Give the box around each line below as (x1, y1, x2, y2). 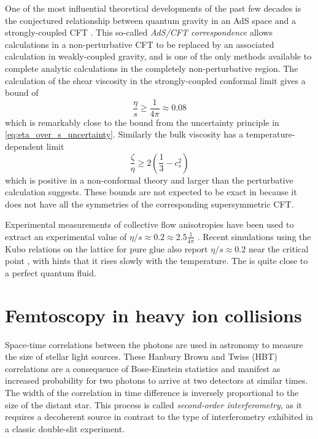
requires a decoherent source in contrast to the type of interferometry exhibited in (5, 410, 313, 423)
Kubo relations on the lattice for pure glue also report (5, 242, 208, 255)
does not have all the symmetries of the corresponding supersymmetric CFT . (5, 197, 294, 210)
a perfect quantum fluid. (5, 266, 96, 279)
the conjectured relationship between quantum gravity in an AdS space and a (5, 14, 296, 26)
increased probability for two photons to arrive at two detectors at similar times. (5, 374, 308, 387)
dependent (5, 140, 44, 152)
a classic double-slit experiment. (5, 422, 125, 435)
